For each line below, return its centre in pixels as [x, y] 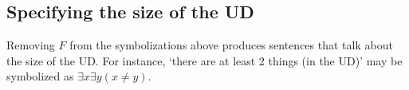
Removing [31, 45]
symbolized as [40, 76]
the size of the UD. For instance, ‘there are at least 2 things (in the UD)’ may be [204, 60]
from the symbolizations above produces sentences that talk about [231, 45]
